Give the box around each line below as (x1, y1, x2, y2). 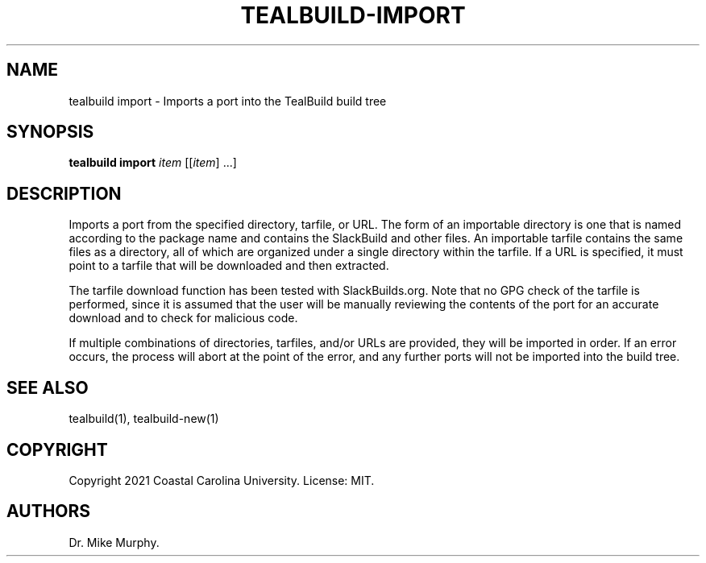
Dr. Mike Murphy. (69, 535, 160, 549)
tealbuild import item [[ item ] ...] (69, 155, 237, 170)
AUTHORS (6, 501, 91, 522)
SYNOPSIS (6, 122, 94, 143)
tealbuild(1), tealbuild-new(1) (69, 412, 219, 426)
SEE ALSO (6, 377, 89, 398)
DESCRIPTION (6, 183, 122, 204)
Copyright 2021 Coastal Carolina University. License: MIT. (69, 473, 375, 487)
